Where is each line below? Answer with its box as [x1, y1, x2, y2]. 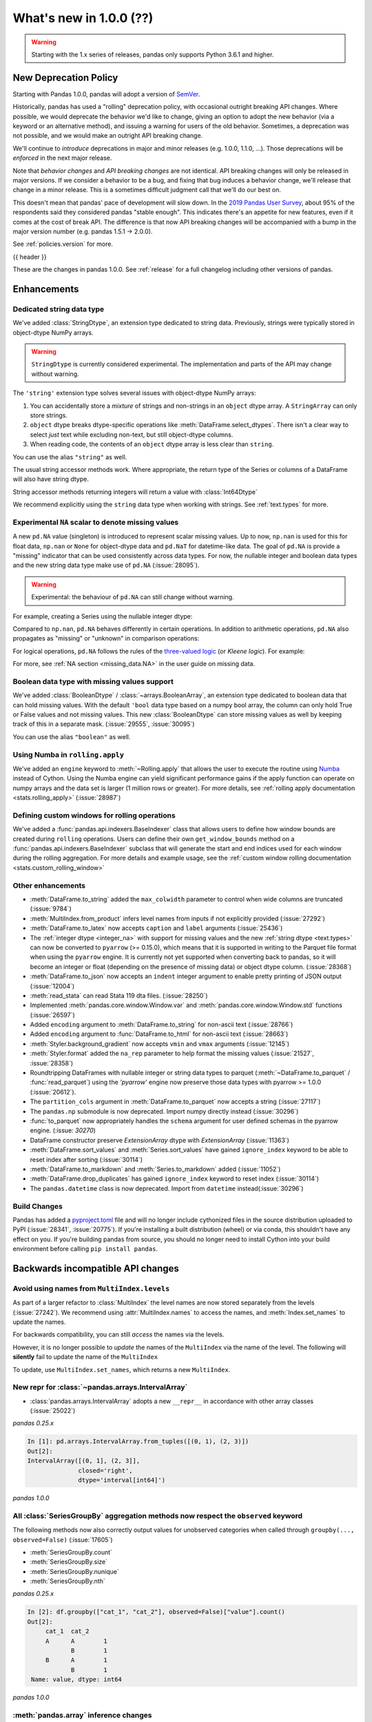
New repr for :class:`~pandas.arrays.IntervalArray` [12, 1382, 188, 1392]
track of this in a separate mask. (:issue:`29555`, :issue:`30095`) [12, 720, 195, 728]
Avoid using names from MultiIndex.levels [12, 1283, 170, 1293]
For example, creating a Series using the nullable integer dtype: [12, 612, 193, 620]
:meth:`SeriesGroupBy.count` [30, 1548, 113, 1556]
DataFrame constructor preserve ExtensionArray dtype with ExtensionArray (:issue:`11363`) [30, 1136, 289, 1144]
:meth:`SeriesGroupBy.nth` [30, 1577, 106, 1586]
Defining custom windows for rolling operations [12, 810, 176, 820]
